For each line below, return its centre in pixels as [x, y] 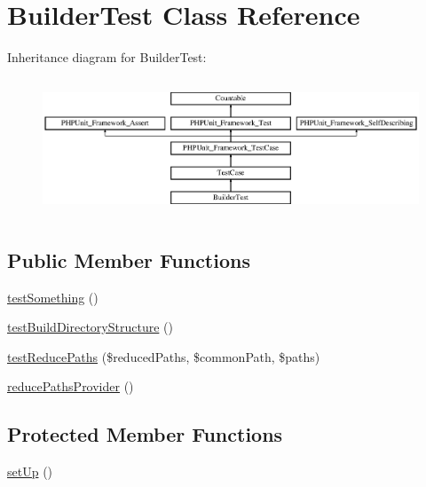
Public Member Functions [129, 259]
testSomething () [53, 297]
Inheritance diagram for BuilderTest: [107, 57]
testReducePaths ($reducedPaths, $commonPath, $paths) [164, 356]
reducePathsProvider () [71, 386]
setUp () [30, 471]
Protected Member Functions [145, 434]
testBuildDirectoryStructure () [90, 327]
